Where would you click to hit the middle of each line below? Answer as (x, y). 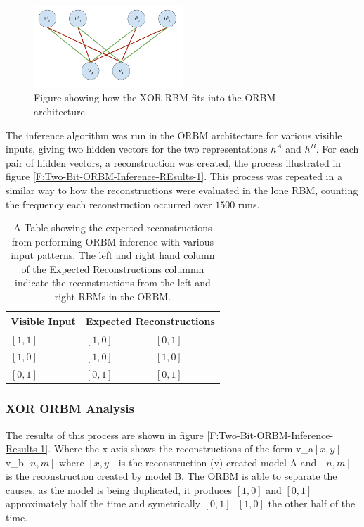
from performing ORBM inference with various (113, 241)
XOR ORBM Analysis (70, 408)
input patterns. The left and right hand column (113, 255)
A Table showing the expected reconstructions (113, 228)
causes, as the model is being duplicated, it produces (119, 489)
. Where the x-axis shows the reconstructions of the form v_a (181, 449)
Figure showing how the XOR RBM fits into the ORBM (155, 97)
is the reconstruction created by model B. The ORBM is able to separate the (171, 476)
